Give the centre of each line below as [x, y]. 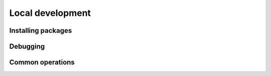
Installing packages [41, 31]
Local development [50, 13]
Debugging [27, 46]
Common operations [42, 62]
